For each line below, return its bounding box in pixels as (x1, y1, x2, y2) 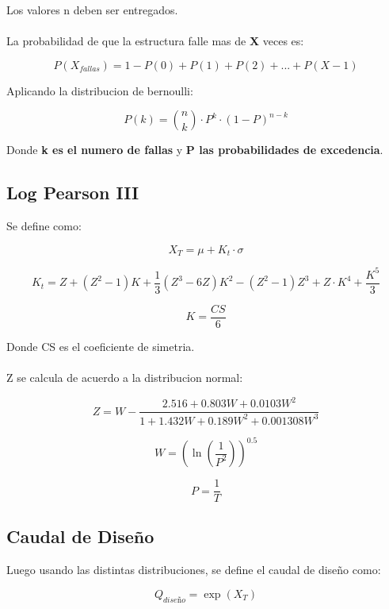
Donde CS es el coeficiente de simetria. (6, 337, 195, 354)
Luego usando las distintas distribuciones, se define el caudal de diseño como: (6, 561, 381, 578)
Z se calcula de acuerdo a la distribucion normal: (6, 369, 243, 386)
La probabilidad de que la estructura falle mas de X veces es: (6, 33, 304, 49)
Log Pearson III (6, 180, 139, 205)
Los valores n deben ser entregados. (6, 2, 178, 17)
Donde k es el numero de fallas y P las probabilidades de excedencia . (6, 141, 383, 158)
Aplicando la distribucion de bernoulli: (6, 82, 193, 98)
